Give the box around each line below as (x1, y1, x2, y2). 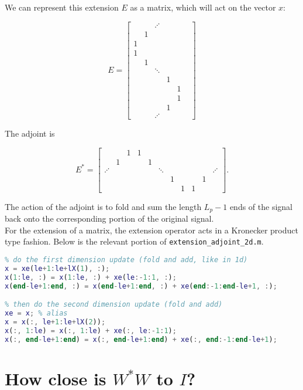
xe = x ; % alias (5, 309, 68, 318)
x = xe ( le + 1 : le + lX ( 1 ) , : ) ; (5, 264, 110, 273)
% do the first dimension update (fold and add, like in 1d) (5, 255, 248, 264)
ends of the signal (229, 200, 292, 212)
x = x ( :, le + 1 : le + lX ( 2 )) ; (5, 317, 106, 326)
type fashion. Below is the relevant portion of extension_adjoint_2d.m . (5, 235, 264, 247)
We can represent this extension (5, 1, 119, 13)
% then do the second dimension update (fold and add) (5, 300, 223, 309)
